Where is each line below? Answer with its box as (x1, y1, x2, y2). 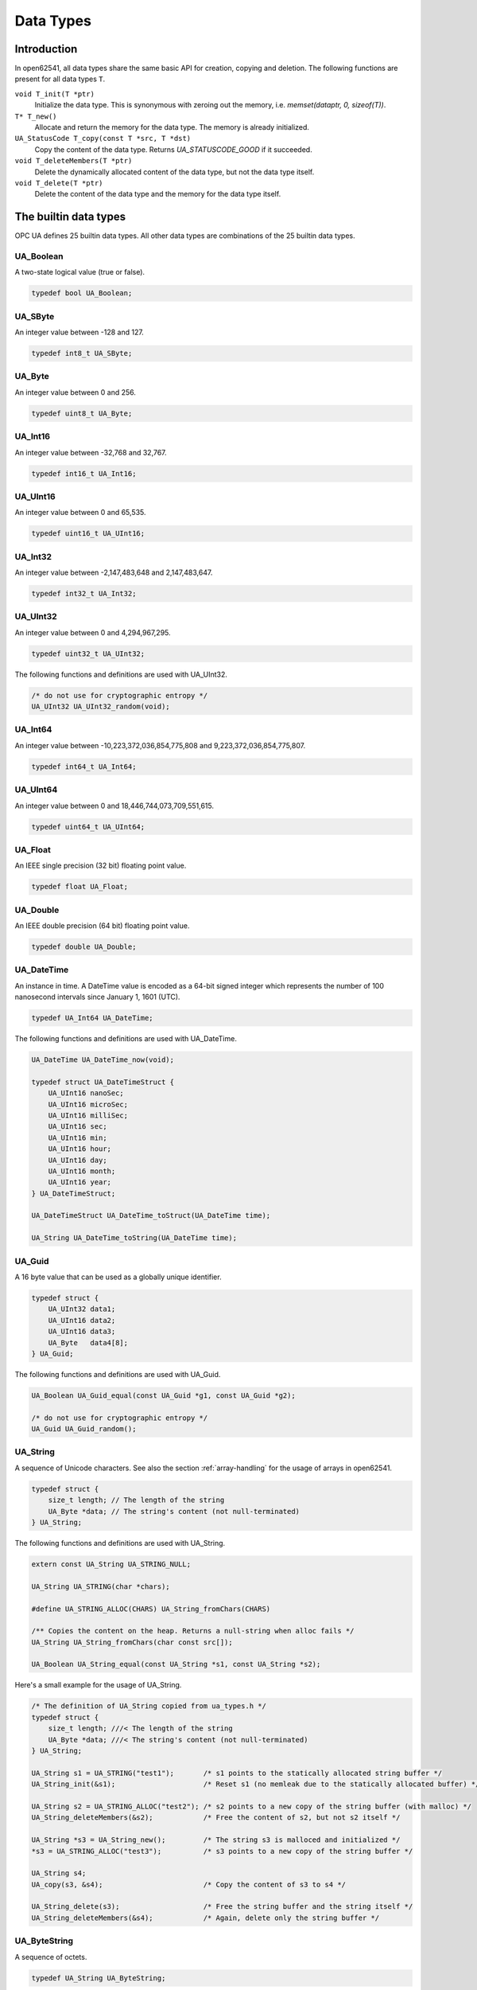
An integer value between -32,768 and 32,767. (14, 447, 167, 457)
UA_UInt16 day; (48, 1155, 107, 1165)
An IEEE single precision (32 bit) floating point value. (14, 860, 187, 871)
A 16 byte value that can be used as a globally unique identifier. (14, 1272, 222, 1282)
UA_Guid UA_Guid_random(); (31, 1425, 137, 1434)
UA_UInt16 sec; (48, 1122, 107, 1131)
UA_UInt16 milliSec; (48, 1110, 129, 1120)
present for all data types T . (14, 74, 106, 84)
